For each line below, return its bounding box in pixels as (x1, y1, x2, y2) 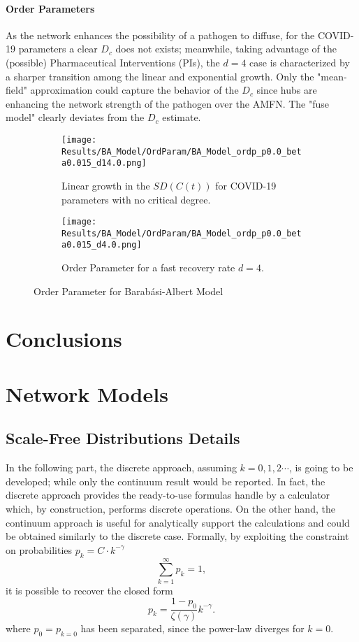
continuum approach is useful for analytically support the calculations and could (6, 515, 350, 529)
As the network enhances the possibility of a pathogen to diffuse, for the (6, 27, 315, 42)
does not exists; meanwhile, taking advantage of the (115, 41, 337, 56)
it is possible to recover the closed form (6, 583, 173, 597)
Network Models (6, 379, 168, 408)
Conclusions (6, 324, 122, 353)
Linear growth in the (61, 178, 150, 192)
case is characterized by (249, 55, 350, 69)
